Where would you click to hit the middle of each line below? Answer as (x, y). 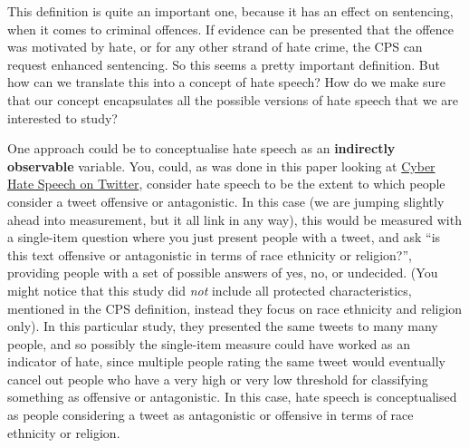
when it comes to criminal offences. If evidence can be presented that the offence (230, 29)
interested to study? (62, 117)
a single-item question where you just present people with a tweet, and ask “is (224, 237)
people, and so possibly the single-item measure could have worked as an (209, 343)
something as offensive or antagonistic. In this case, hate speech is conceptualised (232, 397)
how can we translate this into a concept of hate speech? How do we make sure (227, 82)
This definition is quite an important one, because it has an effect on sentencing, (230, 11)
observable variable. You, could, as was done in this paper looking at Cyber (221, 166)
